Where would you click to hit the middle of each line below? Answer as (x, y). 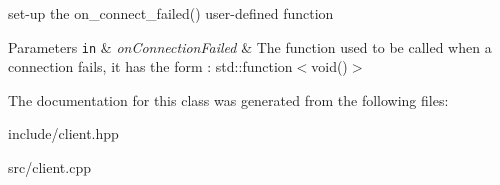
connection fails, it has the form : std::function (150, 66)
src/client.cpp (49, 167)
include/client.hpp (63, 133)
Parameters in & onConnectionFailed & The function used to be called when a (250, 46)
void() (329, 66)
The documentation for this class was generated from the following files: (228, 99)
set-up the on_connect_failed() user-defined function (171, 13)
